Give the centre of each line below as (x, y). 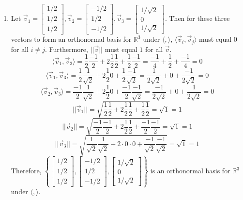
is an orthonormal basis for (190, 171)
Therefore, (26, 171)
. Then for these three (197, 18)
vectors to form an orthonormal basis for (71, 39)
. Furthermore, (66, 49)
